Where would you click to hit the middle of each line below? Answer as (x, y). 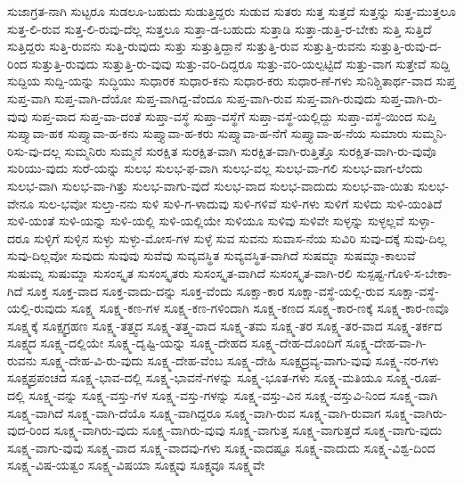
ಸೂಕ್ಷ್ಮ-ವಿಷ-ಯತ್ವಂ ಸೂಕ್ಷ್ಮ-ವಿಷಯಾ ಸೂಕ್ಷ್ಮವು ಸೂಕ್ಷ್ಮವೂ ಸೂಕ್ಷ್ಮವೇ (136, 465)
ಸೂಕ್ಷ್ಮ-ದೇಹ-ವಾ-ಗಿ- (387, 343)
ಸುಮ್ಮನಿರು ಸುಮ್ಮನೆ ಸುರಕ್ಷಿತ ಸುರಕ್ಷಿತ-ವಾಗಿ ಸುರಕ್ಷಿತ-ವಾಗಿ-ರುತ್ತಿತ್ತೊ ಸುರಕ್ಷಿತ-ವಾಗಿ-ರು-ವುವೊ (250, 150)
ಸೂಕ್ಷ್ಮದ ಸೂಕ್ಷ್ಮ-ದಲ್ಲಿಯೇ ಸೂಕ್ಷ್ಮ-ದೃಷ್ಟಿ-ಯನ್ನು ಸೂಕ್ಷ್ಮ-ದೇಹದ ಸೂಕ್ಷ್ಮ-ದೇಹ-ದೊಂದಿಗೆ (175, 343)
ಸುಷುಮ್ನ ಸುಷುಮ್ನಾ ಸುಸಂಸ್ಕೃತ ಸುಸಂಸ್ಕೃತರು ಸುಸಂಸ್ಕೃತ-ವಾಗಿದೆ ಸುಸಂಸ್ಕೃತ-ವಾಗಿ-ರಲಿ (180, 272)
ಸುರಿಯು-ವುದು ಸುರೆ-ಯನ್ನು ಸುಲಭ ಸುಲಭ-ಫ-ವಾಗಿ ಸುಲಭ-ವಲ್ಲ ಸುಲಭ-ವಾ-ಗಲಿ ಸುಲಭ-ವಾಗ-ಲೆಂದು (215, 168)
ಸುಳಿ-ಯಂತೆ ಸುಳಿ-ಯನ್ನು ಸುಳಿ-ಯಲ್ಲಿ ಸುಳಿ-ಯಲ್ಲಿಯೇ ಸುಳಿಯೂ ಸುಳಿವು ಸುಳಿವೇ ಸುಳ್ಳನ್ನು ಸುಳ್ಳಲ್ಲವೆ (206, 221)
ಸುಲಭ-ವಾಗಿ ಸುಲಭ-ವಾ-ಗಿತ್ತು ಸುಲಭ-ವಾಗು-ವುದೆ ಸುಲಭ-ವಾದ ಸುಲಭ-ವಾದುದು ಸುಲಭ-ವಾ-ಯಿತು (211, 185)
